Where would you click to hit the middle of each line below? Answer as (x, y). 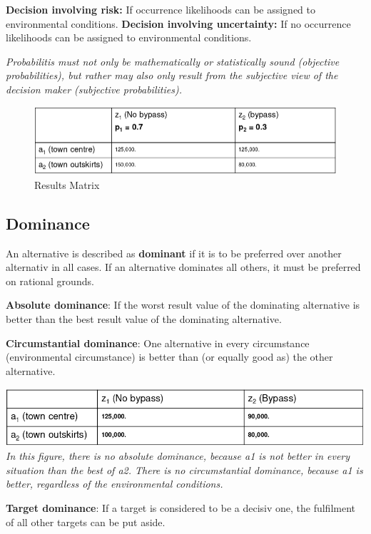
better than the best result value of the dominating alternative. (144, 318)
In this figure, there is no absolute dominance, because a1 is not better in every (178, 456)
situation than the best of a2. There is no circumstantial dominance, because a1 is (184, 469)
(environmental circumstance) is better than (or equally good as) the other (169, 357)
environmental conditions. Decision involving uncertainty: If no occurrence (178, 23)
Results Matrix (67, 184)
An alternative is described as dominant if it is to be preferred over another (174, 253)
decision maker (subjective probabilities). (94, 89)
